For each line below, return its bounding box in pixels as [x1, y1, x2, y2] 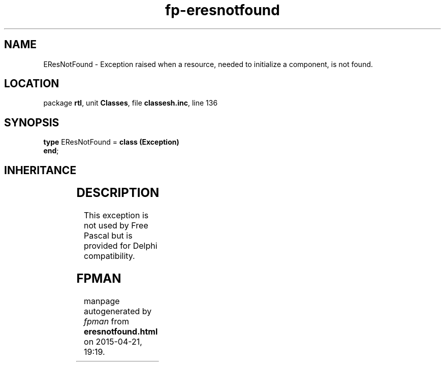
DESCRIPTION [76, 185, 160, 201]
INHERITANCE [4, 163, 77, 177]
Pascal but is [84, 230, 133, 241]
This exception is [84, 210, 149, 221]
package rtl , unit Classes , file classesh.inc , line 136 [43, 98, 218, 108]
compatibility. [84, 251, 135, 261]
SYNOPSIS [4, 116, 59, 129]
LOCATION [4, 77, 59, 90]
